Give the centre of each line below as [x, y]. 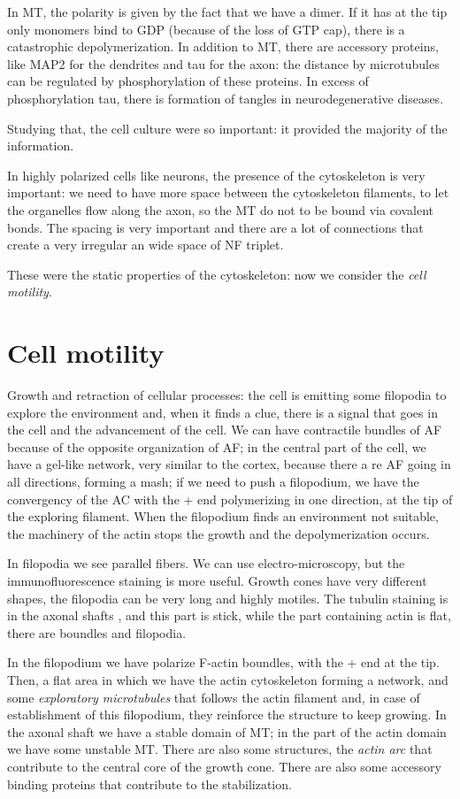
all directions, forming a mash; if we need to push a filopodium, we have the [213, 481]
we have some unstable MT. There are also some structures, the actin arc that [220, 749]
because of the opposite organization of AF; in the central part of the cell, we [217, 446]
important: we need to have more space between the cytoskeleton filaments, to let [228, 192]
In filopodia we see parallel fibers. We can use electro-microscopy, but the [206, 563]
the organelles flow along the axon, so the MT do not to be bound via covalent [221, 209]
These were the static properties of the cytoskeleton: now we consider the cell [217, 274]
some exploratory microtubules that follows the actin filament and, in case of [214, 697]
